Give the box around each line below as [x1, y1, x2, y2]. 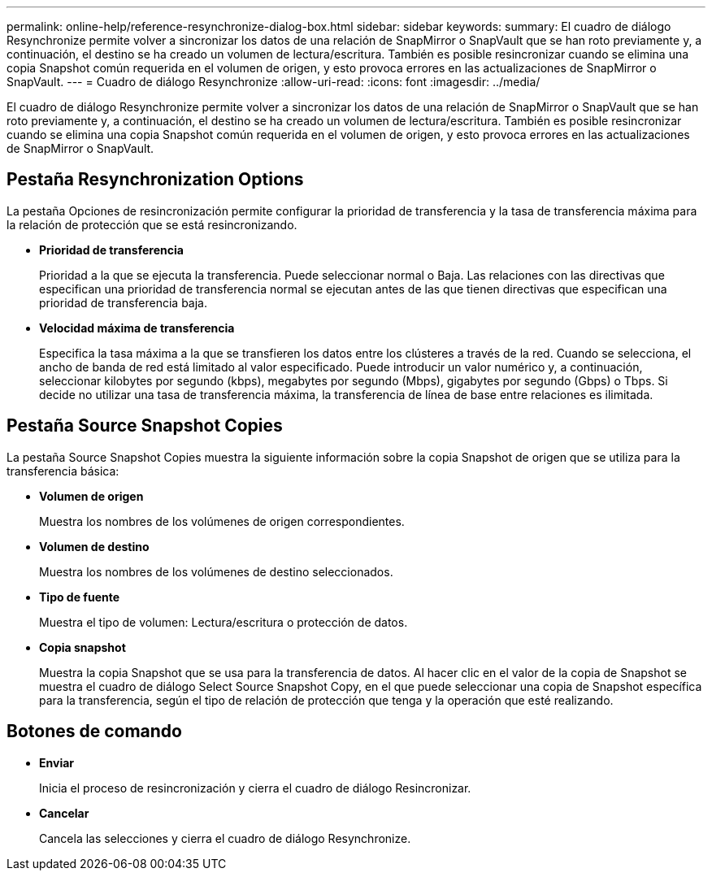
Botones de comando [7, 721, 182, 742]
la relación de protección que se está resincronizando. [7, 217, 297, 232]
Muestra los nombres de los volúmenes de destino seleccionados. [39, 564, 393, 579]
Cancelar [39, 805, 89, 820]
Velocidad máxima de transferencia [39, 320, 235, 335]
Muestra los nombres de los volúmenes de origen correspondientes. [39, 514, 405, 528]
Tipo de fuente [39, 589, 120, 604]
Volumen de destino [39, 539, 150, 554]
